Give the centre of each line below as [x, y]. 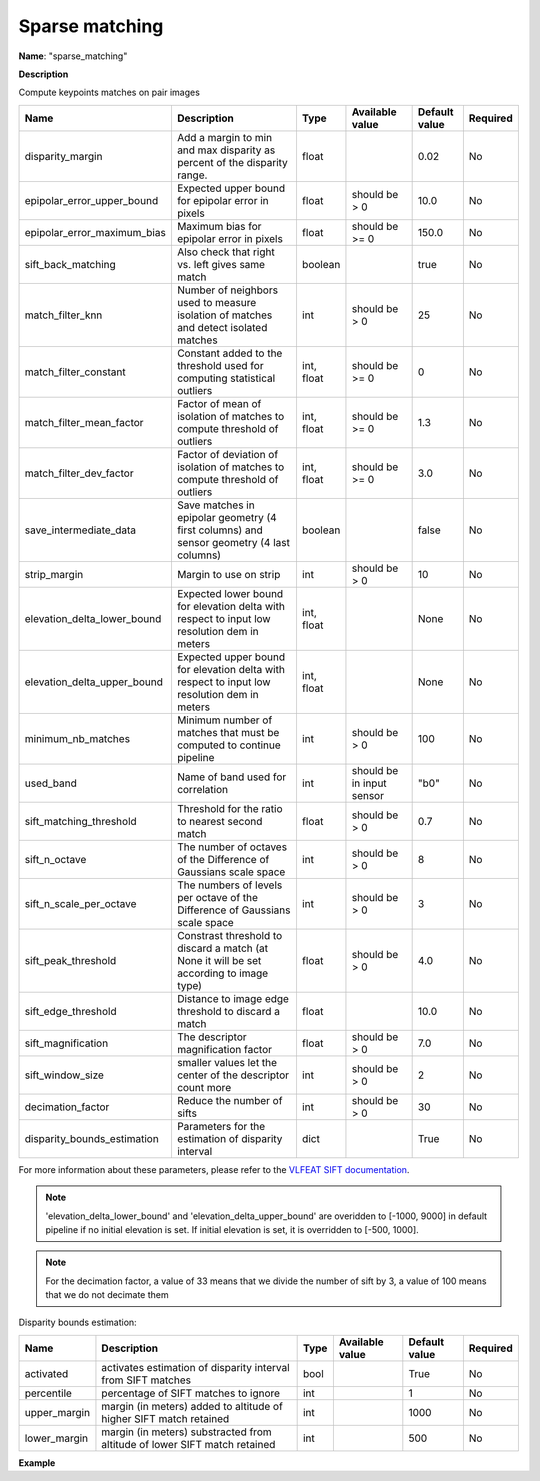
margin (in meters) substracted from [186, 1432]
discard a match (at [222, 948]
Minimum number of [224, 720]
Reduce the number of [229, 1100]
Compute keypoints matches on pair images [109, 92]
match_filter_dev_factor [79, 473]
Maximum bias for [219, 226]
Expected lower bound [230, 593]
